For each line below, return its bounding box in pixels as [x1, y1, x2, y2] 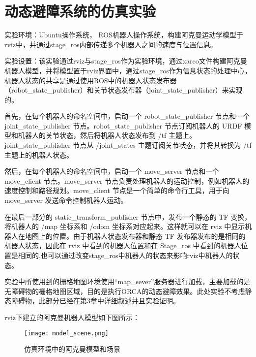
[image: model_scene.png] [24, 329, 109, 337]
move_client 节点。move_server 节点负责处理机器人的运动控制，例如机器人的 [4, 175, 250, 186]
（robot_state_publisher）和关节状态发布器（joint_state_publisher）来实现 [4, 85, 243, 95]
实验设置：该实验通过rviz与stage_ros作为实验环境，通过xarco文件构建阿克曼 [4, 56, 247, 66]
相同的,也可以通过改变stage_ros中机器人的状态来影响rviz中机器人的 [18, 250, 233, 260]
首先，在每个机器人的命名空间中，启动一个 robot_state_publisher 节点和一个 [4, 111, 250, 121]
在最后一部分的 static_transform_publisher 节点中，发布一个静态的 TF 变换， [4, 211, 252, 222]
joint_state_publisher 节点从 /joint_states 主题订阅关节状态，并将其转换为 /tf [4, 140, 252, 150]
